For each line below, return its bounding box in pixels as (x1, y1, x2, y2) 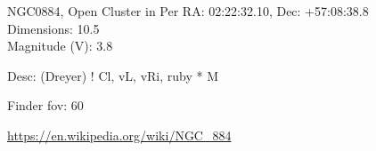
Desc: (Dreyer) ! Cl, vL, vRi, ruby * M (7, 66, 219, 84)
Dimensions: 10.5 (7, 19, 100, 37)
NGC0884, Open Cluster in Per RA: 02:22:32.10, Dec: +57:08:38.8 (7, 2, 369, 20)
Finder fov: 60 (7, 96, 84, 115)
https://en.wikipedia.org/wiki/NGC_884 (7, 125, 232, 144)
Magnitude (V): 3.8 (7, 36, 113, 55)
